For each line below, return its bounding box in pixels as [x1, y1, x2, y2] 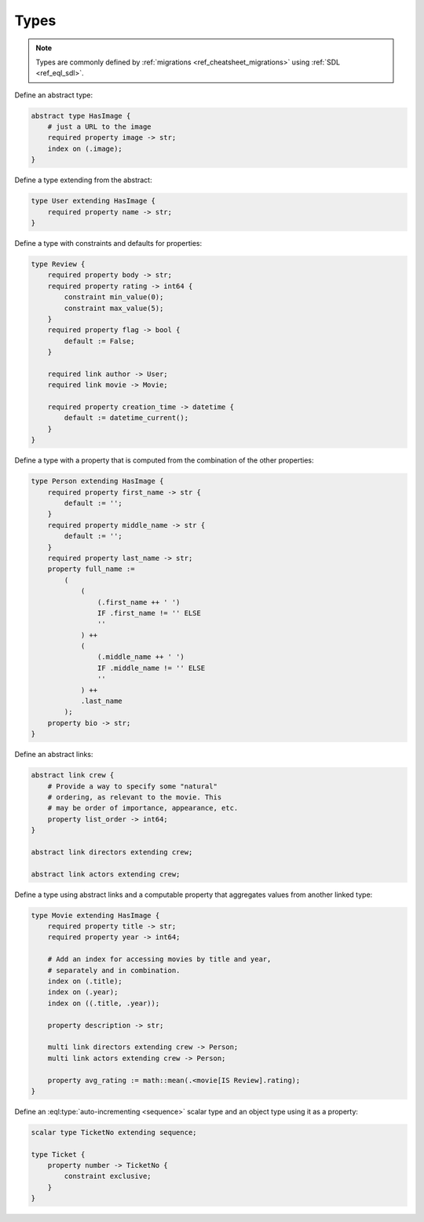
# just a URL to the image [47, 123, 152, 131]
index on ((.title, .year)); [47, 998, 160, 1008]
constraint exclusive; [64, 1172, 152, 1181]
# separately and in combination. [47, 966, 181, 975]
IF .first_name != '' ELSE [97, 609, 202, 617]
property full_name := [47, 565, 135, 573]
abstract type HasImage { [31, 111, 131, 120]
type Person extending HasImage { [31, 477, 164, 486]
